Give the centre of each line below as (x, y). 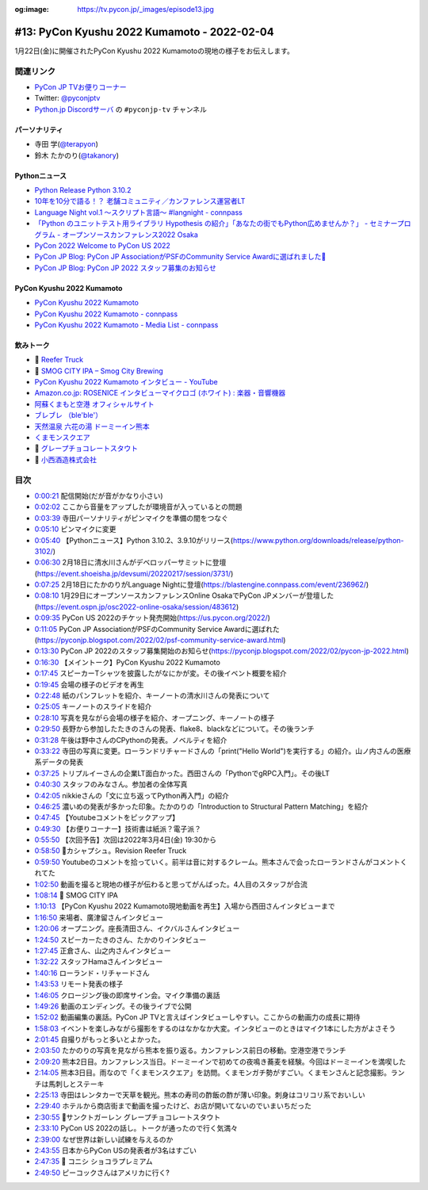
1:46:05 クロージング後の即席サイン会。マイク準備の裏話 (128, 995)
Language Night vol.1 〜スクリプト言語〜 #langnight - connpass (139, 212)
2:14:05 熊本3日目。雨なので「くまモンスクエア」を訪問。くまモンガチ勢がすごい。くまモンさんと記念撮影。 (213, 1073)
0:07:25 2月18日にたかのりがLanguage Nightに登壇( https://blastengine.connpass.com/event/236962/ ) (202, 585)
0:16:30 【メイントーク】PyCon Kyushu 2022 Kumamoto (128, 662)
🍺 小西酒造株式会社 (66, 459)
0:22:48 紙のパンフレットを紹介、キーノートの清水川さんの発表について (152, 695)
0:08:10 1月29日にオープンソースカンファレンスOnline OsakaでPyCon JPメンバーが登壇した (184, 595)
